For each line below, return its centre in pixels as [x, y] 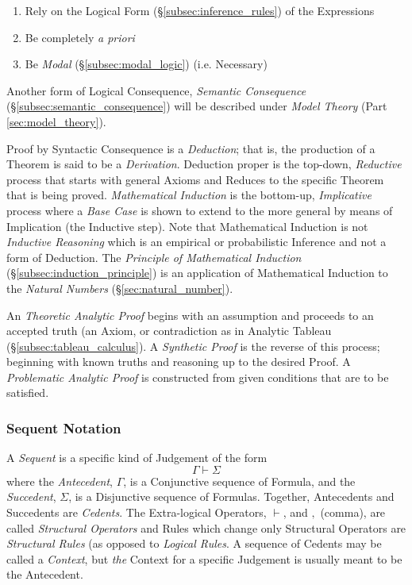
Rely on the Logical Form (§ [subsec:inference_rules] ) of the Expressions [200, 10]
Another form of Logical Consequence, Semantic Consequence [156, 90]
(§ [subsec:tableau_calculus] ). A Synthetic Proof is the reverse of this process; [193, 346]
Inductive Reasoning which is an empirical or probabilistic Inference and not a [196, 242]
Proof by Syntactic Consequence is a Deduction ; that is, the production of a [191, 148]
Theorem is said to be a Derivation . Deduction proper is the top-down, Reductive [204, 164]
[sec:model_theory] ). [56, 121]
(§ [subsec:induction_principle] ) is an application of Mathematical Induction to [197, 273]
